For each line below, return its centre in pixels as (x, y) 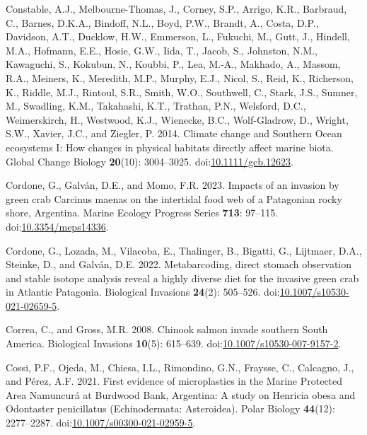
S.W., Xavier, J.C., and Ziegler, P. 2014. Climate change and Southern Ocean (174, 133)
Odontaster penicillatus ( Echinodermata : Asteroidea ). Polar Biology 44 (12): (170, 408)
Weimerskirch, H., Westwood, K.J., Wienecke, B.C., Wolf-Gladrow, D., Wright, (177, 119)
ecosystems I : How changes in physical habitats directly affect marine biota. (170, 147)
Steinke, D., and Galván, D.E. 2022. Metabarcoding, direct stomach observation (179, 264)
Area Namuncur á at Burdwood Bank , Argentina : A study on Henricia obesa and (181, 394)
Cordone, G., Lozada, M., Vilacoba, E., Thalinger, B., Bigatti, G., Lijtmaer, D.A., (184, 250)
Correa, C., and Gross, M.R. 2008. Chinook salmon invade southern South (167, 329)
